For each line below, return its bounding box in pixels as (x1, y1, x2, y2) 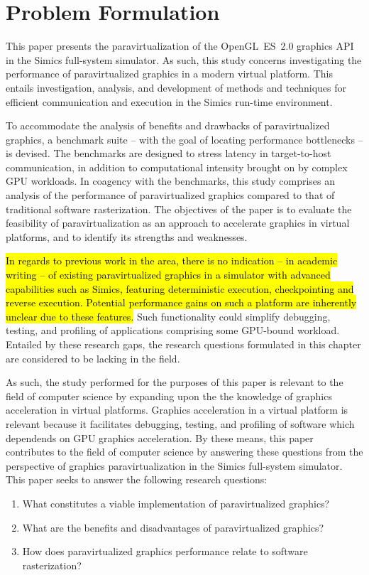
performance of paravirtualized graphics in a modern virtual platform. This (6, 66, 333, 81)
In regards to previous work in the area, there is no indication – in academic (6, 253, 338, 268)
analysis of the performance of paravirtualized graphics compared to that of (6, 188, 335, 203)
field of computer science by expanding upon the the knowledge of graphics (6, 388, 332, 403)
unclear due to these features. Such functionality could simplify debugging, (6, 308, 331, 323)
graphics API (297, 38, 354, 53)
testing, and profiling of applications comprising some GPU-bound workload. (6, 323, 340, 338)
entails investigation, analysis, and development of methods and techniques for (6, 80, 347, 95)
